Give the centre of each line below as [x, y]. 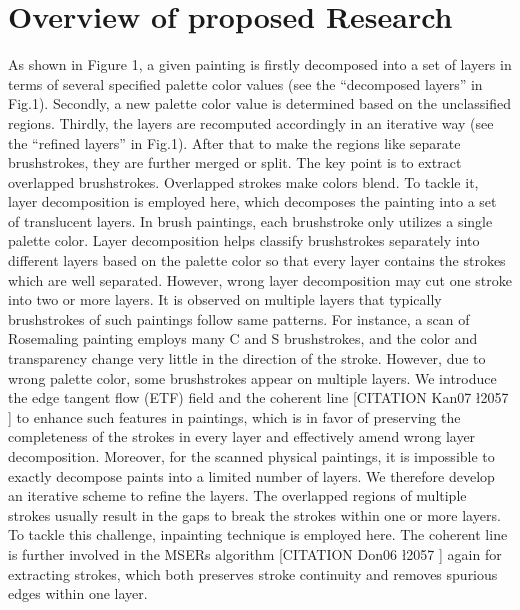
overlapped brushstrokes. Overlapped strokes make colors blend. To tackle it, [243, 181]
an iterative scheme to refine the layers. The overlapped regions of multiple [237, 495]
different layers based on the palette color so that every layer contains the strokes [257, 260]
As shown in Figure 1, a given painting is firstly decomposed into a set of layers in [260, 64]
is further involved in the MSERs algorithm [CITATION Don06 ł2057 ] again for [255, 553]
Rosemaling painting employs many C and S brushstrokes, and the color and [243, 338]
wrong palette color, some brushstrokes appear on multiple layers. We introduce [252, 377]
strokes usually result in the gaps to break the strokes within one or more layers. [254, 514]
